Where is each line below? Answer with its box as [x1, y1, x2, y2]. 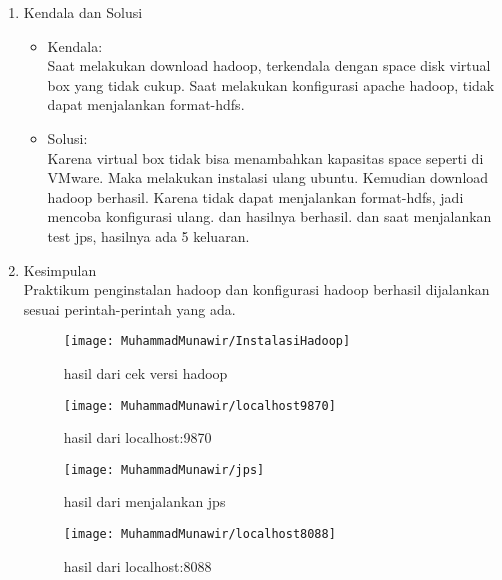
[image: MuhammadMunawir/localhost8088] [63, 527, 336, 542]
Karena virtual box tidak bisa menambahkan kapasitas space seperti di [47, 147, 484, 168]
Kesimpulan [23, 259, 97, 280]
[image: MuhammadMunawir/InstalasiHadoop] [63, 334, 351, 349]
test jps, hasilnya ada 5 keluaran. [47, 225, 250, 246]
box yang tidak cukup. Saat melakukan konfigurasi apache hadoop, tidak [47, 74, 495, 95]
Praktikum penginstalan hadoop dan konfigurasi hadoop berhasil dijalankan [23, 279, 490, 300]
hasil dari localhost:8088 [63, 555, 212, 576]
